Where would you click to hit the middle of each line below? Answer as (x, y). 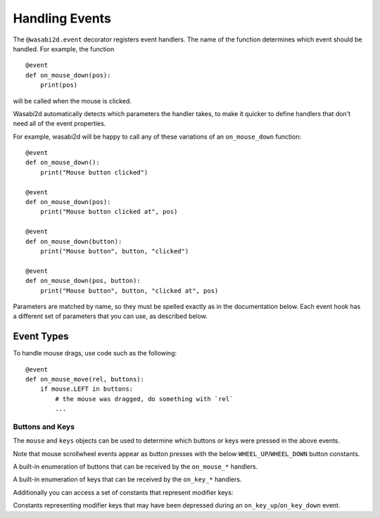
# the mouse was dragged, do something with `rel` (144, 399)
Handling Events (62, 18)
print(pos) (59, 85)
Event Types (41, 337)
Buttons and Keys (44, 427)
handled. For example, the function (64, 49)
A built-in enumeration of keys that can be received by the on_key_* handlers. (127, 479)
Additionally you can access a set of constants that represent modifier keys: (123, 492)
